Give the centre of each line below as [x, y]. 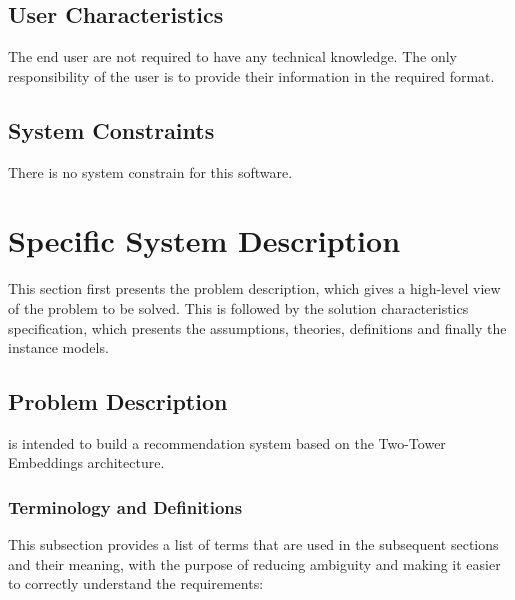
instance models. [58, 347]
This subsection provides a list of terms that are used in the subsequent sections [253, 544]
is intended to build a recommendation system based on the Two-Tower [227, 442]
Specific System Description [204, 240]
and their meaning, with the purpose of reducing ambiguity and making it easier [254, 563]
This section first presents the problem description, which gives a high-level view [254, 288]
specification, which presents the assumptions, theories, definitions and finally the [257, 327]
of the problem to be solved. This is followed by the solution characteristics [238, 307]
